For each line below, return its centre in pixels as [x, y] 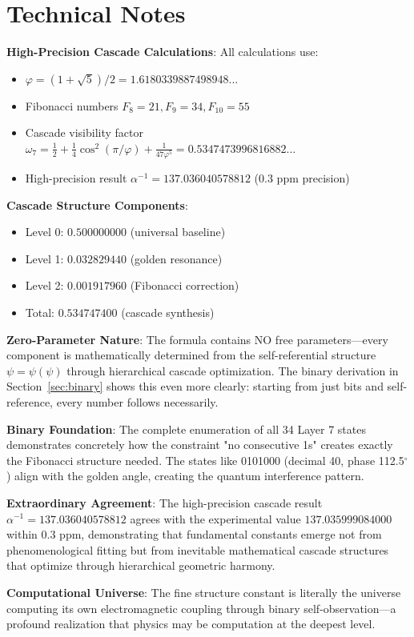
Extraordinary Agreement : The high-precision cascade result [165, 502]
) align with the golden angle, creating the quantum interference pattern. [185, 476]
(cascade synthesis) [168, 312]
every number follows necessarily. [137, 401]
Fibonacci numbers [72, 105]
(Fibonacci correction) [185, 285]
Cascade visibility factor [84, 132]
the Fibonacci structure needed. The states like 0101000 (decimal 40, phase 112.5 [205, 460]
